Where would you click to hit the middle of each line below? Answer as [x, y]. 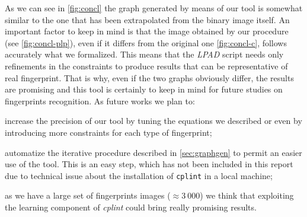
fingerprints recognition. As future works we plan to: [100, 100]
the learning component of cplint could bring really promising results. [131, 207]
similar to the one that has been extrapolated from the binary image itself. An [147, 19]
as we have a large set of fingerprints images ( [88, 195]
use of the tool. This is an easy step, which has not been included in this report [149, 164]
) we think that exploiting [247, 195]
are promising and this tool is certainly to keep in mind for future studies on [144, 89]
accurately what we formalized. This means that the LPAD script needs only [144, 54]
